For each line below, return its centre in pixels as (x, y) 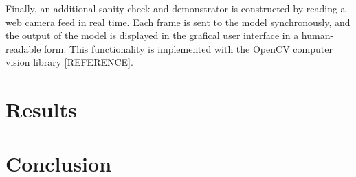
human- (318, 35)
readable (23, 48)
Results (41, 109)
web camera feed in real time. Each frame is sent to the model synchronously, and (178, 22)
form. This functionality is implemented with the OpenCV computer (188, 48)
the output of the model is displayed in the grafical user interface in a (152, 35)
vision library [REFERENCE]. (69, 62)
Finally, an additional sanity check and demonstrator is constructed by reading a (176, 8)
